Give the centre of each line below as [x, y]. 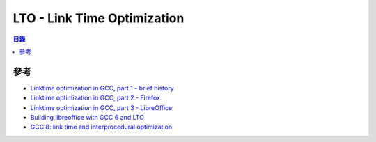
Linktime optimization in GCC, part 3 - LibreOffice [101, 107]
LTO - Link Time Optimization [99, 18]
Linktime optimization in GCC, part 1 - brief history [102, 88]
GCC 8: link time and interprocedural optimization [101, 127]
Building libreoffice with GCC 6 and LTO [87, 118]
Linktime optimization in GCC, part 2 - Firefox [95, 98]
